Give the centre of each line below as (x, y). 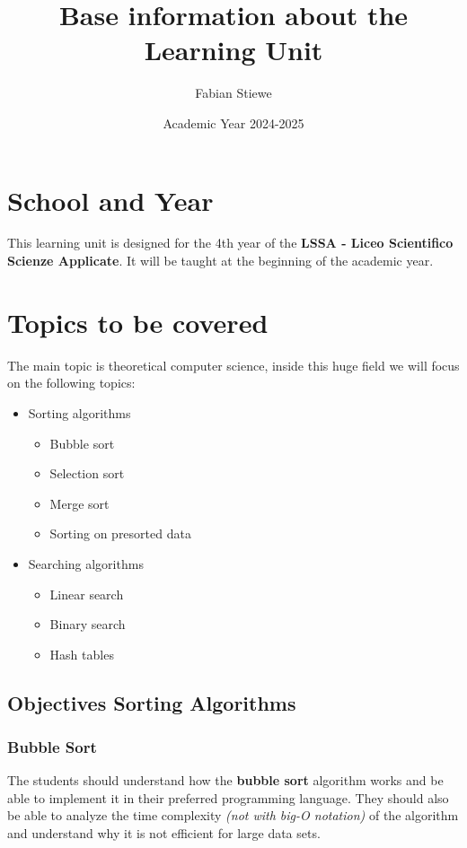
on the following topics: (71, 383)
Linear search (87, 594)
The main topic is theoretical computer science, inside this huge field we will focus (233, 365)
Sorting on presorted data (120, 533)
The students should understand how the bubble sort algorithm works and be (225, 780)
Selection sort (87, 473)
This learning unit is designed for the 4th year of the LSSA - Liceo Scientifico (230, 243)
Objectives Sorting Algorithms (152, 702)
